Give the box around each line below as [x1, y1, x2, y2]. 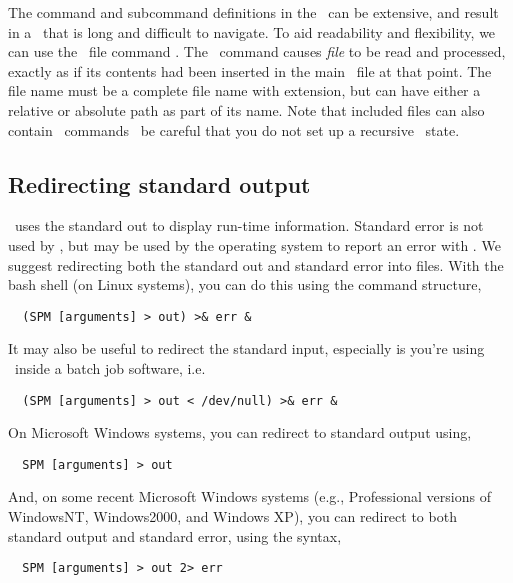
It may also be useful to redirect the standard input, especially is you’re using [8, 338, 485, 359]
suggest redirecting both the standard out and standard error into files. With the [8, 254, 504, 275]
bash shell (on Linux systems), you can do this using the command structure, [8, 274, 482, 295]
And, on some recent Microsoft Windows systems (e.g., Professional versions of [8, 486, 491, 507]
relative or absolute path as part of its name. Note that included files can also [8, 99, 485, 120]
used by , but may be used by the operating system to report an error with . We [8, 234, 501, 255]
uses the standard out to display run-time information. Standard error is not [14, 215, 484, 236]
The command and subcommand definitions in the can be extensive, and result [8, 2, 499, 22]
